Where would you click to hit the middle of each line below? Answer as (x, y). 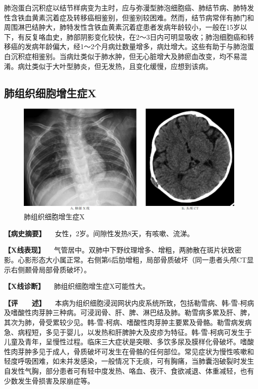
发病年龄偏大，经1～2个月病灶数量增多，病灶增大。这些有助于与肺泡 (136, 46)
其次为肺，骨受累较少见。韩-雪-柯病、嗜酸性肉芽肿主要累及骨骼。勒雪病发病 (128, 322)
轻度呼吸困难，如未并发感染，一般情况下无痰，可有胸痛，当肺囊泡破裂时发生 (129, 361)
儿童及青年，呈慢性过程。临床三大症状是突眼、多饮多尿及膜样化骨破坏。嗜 (126, 342)
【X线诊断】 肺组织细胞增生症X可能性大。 (77, 286)
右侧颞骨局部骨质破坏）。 (51, 269)
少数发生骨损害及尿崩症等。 (49, 380)
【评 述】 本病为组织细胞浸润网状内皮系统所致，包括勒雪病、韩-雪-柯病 (129, 302)
